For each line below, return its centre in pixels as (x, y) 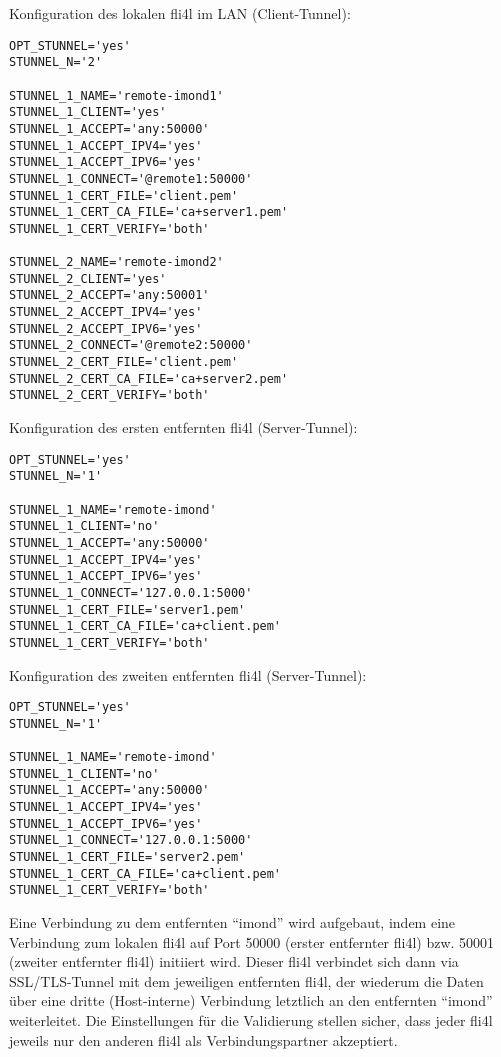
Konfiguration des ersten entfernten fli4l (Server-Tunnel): (183, 427)
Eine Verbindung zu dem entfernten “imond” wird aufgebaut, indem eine (232, 921)
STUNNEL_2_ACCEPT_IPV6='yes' (106, 328)
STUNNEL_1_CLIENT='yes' (88, 112)
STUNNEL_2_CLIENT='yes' (88, 278)
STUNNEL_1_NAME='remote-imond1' (116, 95)
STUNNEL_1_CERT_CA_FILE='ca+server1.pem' (149, 212)
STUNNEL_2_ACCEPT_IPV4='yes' (106, 312)
